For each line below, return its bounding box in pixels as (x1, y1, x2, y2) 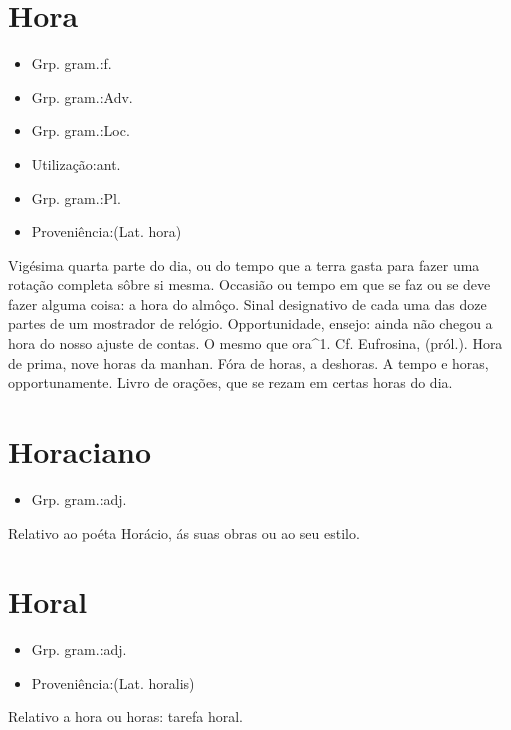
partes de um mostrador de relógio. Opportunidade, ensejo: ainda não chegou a (8, 313, 493, 334)
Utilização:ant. (31, 153, 121, 174)
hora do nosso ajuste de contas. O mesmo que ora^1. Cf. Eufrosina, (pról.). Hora (8, 333, 503, 354)
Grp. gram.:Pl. (31, 187, 121, 208)
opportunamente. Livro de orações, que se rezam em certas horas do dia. (8, 372, 453, 393)
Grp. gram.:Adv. (31, 86, 133, 107)
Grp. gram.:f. (31, 53, 112, 74)
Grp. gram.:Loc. (31, 120, 130, 141)
